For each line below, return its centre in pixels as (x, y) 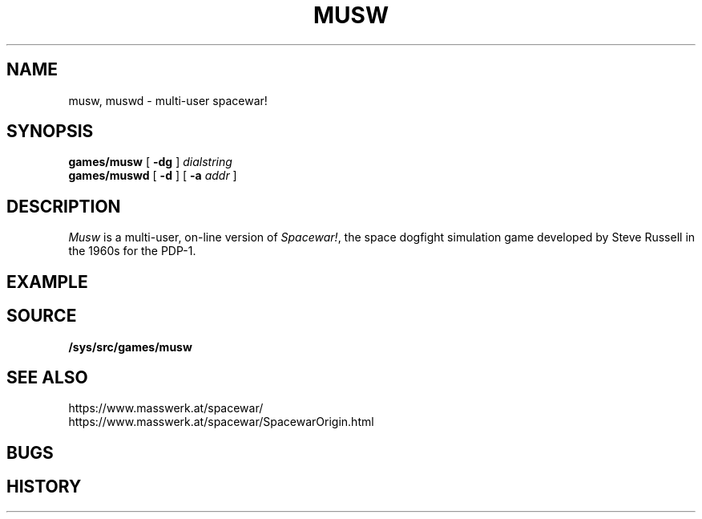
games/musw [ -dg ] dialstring (150, 162)
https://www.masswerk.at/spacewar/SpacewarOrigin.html (221, 422)
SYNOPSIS (50, 132)
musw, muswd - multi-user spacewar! (168, 100)
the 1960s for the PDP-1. (132, 251)
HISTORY (44, 487)
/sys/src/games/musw (130, 347)
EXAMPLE (47, 282)
